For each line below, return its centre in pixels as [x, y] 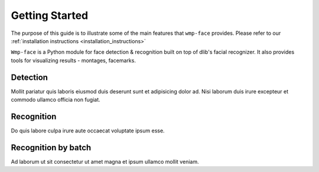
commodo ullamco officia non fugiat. [56, 100]
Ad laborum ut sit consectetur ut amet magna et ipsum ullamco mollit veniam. [105, 161]
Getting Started [50, 15]
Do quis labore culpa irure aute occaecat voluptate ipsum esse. [88, 131]
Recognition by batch [51, 147]
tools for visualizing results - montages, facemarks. [73, 60]
